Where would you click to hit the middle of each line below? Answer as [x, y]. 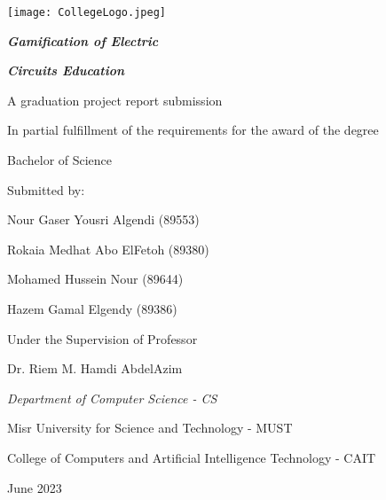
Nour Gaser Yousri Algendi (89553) [103, 219]
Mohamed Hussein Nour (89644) [95, 279]
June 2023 [35, 487]
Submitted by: [46, 189]
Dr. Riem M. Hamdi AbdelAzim [95, 368]
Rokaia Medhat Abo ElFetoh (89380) [108, 249]
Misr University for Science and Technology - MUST [150, 428]
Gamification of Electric [83, 40]
